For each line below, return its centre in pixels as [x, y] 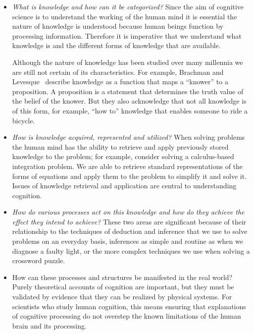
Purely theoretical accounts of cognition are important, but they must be [123, 287]
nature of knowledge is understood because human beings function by [118, 26]
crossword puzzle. [39, 260]
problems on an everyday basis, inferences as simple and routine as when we [127, 241]
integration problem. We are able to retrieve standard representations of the [127, 166]
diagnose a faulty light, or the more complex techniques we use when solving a [131, 250]
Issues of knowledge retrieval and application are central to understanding [124, 186]
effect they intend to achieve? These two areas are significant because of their [129, 221]
